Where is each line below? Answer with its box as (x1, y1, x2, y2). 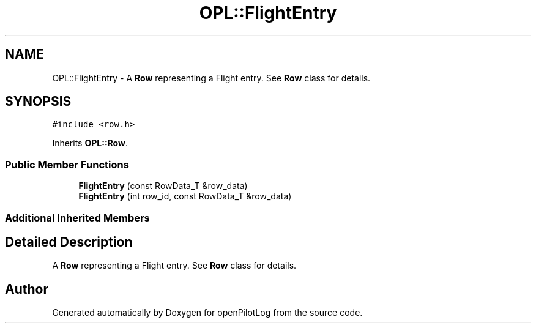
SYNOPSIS (5, 94, 72, 110)
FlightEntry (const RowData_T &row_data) (78, 181, 248, 192)
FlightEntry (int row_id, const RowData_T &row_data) (78, 191, 292, 202)
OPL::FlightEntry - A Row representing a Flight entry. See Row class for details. (52, 72, 371, 83)
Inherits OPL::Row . (52, 138, 128, 149)
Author (5, 281, 48, 297)
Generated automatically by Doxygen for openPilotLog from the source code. (52, 307, 363, 318)
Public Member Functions (5, 158, 129, 171)
